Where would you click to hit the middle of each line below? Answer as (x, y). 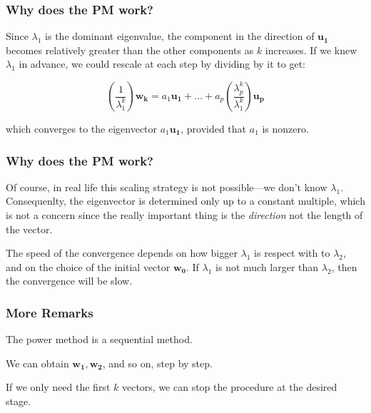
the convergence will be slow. (69, 281)
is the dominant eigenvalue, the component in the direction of (180, 36)
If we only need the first (58, 387)
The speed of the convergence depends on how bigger (122, 253)
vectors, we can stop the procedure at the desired (229, 387)
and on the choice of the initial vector (88, 266)
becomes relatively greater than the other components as (130, 50)
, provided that (214, 128)
